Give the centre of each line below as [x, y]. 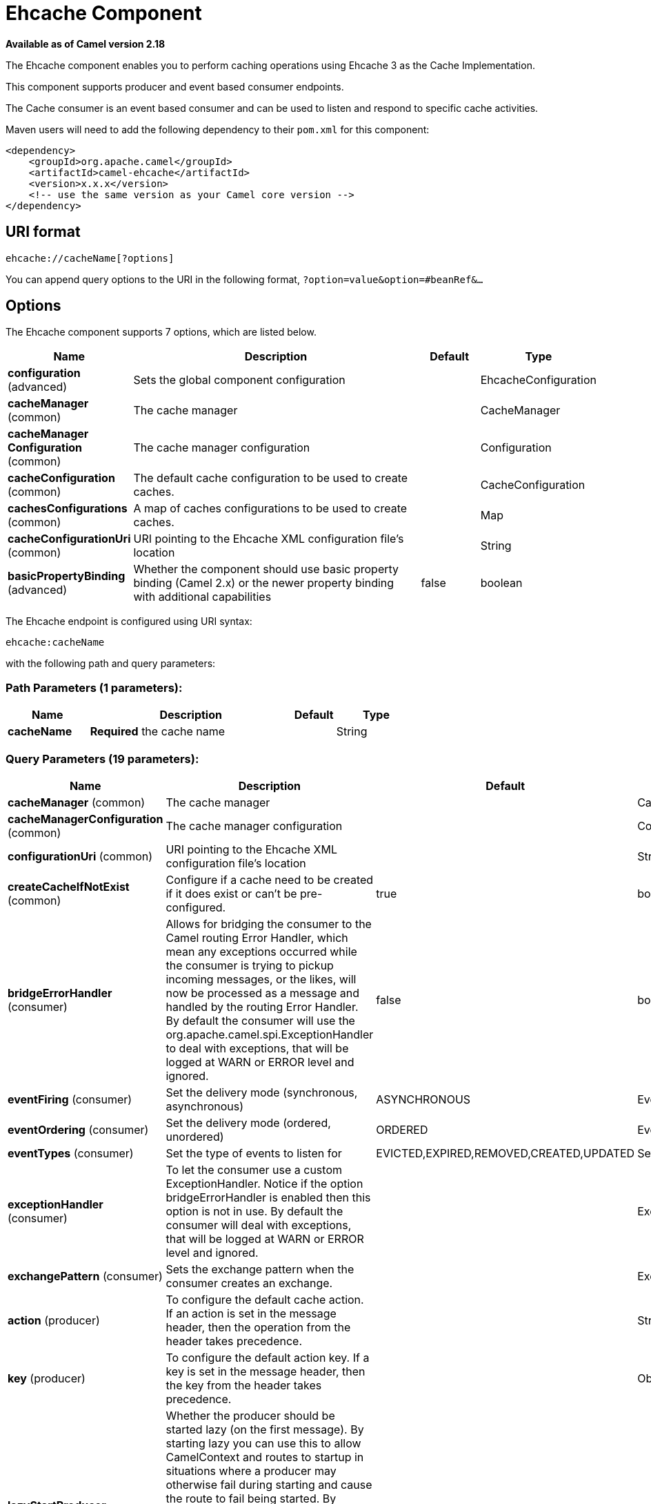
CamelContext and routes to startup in [265, 1457]
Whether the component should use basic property [266, 569]
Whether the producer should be [250, 1415]
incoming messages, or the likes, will [261, 979]
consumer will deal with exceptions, [259, 1225]
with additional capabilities [202, 597]
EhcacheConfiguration [538, 380]
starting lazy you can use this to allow [263, 1443]
